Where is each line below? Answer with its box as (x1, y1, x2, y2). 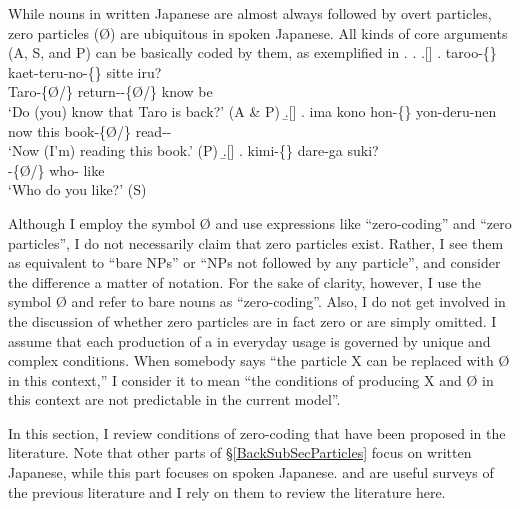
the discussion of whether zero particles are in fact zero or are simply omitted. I (8, 310, 497, 331)
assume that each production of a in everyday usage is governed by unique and (8, 330, 491, 351)
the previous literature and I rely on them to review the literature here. (8, 481, 446, 502)
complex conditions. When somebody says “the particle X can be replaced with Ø (8, 350, 510, 371)
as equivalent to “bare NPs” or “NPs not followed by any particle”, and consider (8, 252, 501, 273)
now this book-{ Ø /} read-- (8, 120, 172, 141)
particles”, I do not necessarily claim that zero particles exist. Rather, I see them (8, 232, 504, 253)
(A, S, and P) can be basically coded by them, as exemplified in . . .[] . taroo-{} (8, 42, 497, 63)
